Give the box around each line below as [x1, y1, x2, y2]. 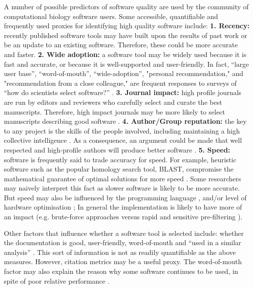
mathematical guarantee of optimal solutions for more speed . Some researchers [4, 173, 241, 183]
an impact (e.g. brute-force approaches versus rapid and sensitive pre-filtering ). [4, 212, 243, 222]
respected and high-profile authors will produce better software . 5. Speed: [4, 144, 231, 154]
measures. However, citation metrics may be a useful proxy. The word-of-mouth [4, 256, 242, 267]
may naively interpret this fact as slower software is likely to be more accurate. [4, 183, 240, 193]
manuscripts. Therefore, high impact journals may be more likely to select [4, 106, 225, 116]
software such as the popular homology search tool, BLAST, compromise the [4, 164, 233, 174]
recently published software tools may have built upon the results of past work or [4, 30, 248, 40]
